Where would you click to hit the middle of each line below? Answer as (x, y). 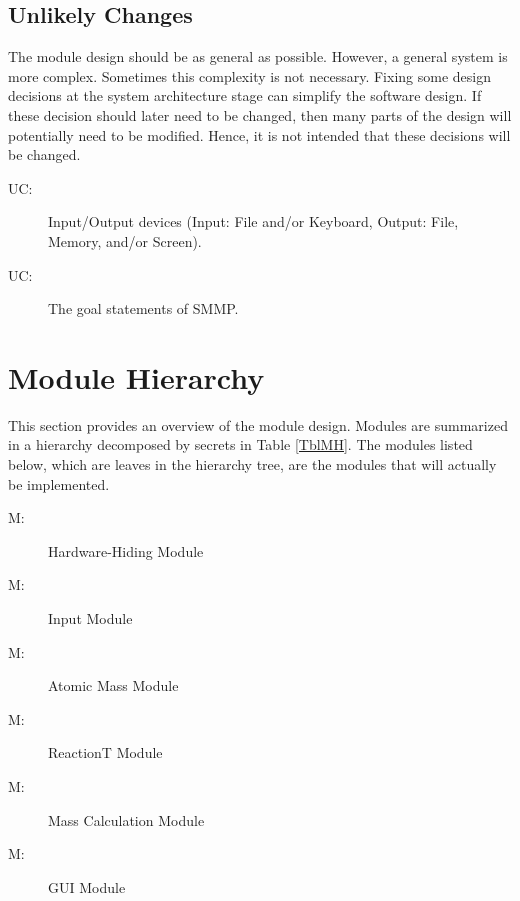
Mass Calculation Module (126, 819)
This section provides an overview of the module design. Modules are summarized (258, 424)
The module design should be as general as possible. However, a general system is (258, 56)
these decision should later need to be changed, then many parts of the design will (260, 114)
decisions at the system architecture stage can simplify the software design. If (245, 95)
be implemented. (59, 483)
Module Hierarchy (136, 376)
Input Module (90, 618)
